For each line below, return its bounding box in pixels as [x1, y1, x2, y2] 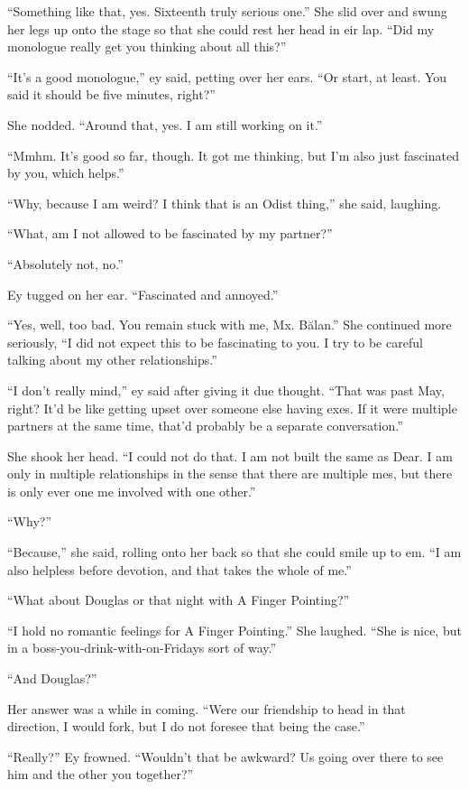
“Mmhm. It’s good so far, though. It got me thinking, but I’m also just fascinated [7, 145, 459, 164]
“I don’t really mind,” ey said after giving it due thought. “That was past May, [7, 380, 445, 399]
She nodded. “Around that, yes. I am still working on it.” [7, 115, 323, 134]
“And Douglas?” [7, 669, 97, 688]
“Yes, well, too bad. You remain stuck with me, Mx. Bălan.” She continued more [7, 315, 452, 334]
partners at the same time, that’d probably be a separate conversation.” [7, 416, 403, 435]
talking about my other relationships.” [7, 350, 217, 369]
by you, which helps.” [7, 163, 124, 182]
